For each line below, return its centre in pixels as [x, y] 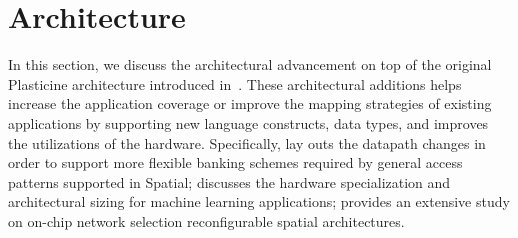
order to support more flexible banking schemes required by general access [235, 162]
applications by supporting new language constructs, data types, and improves [248, 122]
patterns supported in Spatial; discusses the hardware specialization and [229, 181]
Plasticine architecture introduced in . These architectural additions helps [235, 83]
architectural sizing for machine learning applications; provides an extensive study [259, 201]
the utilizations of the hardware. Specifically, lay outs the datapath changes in [247, 142]
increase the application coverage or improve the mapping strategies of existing [250, 103]
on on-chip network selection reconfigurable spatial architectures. [206, 220]
